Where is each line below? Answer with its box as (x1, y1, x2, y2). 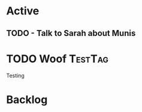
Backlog (6, 93, 48, 106)
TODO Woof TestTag (6, 52, 109, 65)
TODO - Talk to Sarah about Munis (6, 28, 136, 38)
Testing (6, 72, 25, 79)
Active (6, 4, 40, 18)
